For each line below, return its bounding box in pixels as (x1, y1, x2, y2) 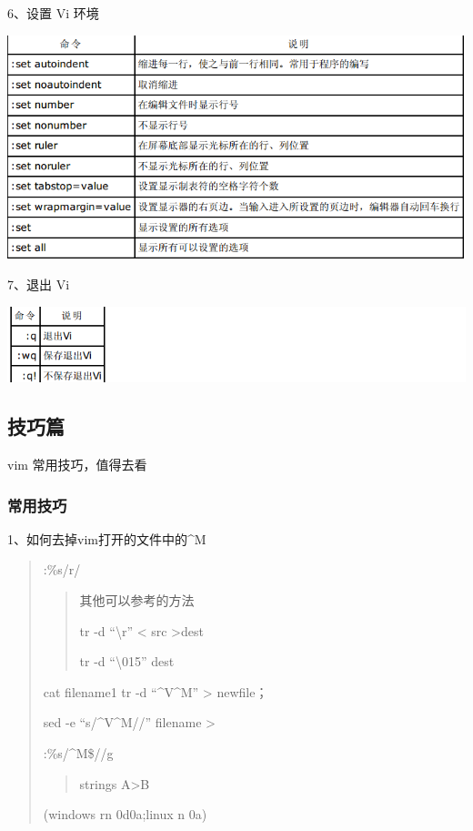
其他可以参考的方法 (79, 591, 195, 610)
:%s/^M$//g (43, 743, 114, 762)
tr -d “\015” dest (79, 652, 175, 671)
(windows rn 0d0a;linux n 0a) (43, 805, 207, 824)
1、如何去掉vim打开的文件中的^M (7, 529, 206, 548)
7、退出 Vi (7, 274, 70, 293)
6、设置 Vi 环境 (7, 4, 99, 22)
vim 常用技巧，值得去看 (7, 455, 147, 474)
